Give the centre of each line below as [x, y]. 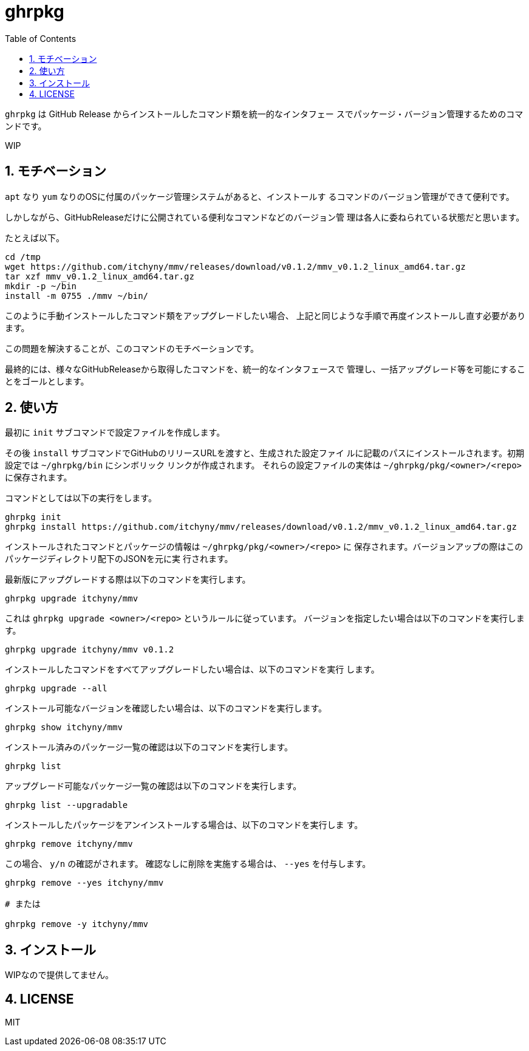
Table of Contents [41, 38]
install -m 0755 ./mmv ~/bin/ [77, 296]
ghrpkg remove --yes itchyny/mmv [84, 883]
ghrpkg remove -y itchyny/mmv [77, 924]
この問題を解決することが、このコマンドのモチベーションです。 [132, 348]
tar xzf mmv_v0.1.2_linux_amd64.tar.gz [100, 276]
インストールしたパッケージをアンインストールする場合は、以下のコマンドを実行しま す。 [184, 825]
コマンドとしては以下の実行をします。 [81, 498]
